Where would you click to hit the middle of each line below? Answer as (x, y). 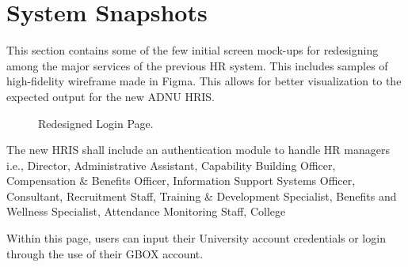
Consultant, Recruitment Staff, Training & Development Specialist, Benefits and (202, 196)
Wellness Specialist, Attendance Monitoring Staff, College (146, 211)
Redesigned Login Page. (96, 123)
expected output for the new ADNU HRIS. (111, 96)
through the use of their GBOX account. (105, 253)
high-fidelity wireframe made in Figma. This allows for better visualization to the (204, 81)
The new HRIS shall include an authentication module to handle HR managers (198, 150)
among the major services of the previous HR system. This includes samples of (197, 65)
